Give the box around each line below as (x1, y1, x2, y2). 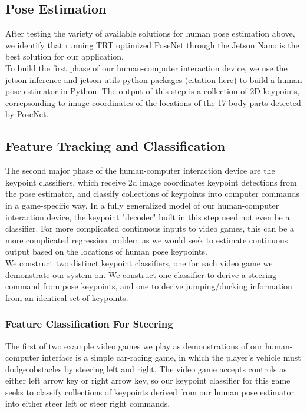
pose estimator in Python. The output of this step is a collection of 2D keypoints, (5, 85, 300, 97)
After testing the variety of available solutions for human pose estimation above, (5, 27, 295, 39)
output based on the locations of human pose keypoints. (5, 245, 207, 257)
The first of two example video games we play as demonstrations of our (5, 339, 263, 352)
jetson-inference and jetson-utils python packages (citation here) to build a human (5, 73, 302, 85)
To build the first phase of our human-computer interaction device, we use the (5, 61, 288, 74)
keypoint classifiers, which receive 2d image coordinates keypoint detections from (5, 176, 297, 188)
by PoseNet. (5, 108, 49, 120)
